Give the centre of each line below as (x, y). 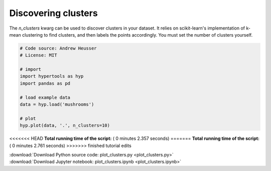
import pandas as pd (45, 83)
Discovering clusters (53, 13)
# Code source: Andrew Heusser (58, 48)
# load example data (45, 97)
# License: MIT (38, 55)
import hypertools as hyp (52, 76)
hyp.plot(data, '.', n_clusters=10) (65, 126)
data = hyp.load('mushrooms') (57, 105)
